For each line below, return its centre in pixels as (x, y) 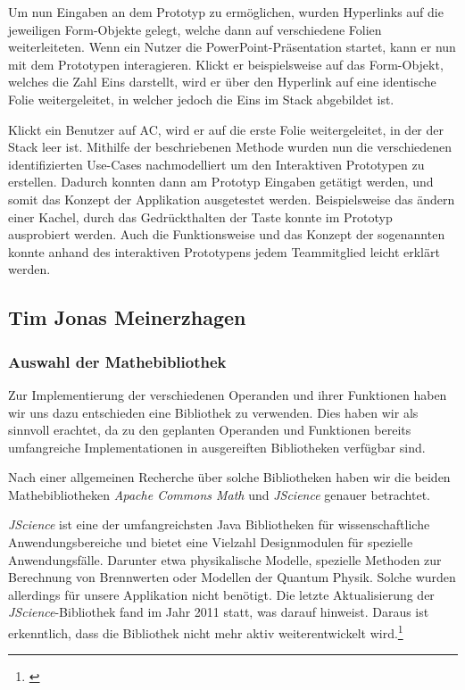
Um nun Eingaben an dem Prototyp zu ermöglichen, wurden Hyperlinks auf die (226, 12)
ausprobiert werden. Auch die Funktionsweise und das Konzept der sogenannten (227, 234)
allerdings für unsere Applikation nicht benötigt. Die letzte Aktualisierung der (221, 594)
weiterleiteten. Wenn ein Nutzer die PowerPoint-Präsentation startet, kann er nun (232, 47)
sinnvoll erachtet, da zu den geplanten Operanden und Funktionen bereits (210, 430)
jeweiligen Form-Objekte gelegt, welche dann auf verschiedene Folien (195, 29)
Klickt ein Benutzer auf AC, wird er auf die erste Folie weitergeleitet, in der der (226, 129)
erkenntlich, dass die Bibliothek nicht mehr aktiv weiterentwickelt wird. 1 (206, 632)
